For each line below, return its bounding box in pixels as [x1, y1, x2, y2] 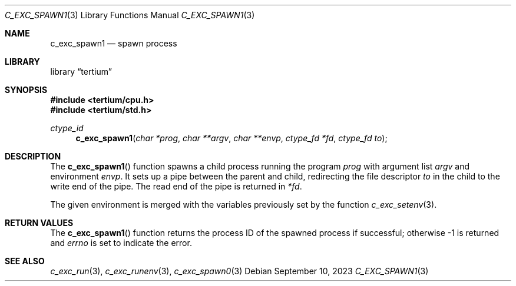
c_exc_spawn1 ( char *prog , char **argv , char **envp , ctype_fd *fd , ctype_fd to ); [75, 133, 388, 143]
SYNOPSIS [5, 85, 48, 95]
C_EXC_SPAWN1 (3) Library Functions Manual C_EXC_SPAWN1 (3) [5, 10, 255, 20]
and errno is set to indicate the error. [50, 238, 192, 248]
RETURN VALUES [5, 218, 74, 228]
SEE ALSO [5, 256, 45, 266]
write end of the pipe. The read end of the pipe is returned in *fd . [50, 181, 302, 191]
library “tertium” [50, 66, 112, 77]
